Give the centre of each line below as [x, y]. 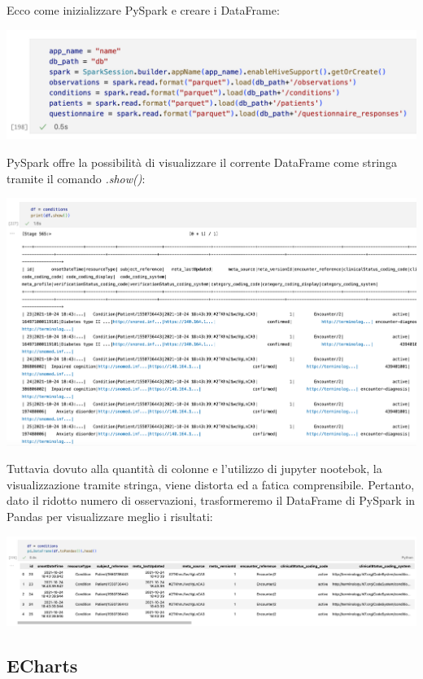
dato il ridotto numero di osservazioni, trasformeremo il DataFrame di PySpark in [211, 500]
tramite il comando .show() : [76, 178]
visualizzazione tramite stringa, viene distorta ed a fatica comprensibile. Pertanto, [211, 484]
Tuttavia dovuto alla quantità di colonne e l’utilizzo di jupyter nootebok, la [194, 469]
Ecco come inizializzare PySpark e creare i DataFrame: [143, 10]
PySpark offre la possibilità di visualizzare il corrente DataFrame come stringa [202, 162]
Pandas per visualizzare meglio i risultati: [110, 517]
